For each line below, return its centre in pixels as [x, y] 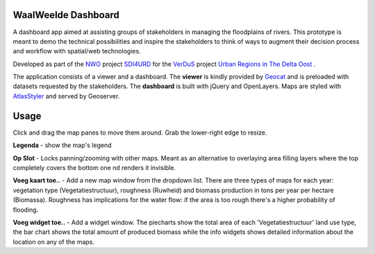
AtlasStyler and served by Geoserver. [66, 96]
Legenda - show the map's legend [62, 145]
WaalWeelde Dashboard [66, 15]
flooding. [26, 210]
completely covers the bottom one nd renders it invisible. [94, 167]
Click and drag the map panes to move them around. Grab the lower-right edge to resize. [140, 133]
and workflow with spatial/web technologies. [77, 51]
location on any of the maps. [54, 242]
